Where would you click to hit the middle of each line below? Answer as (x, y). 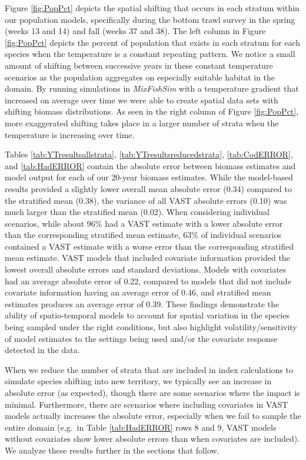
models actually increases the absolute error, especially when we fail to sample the (153, 416)
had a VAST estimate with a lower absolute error (194, 223)
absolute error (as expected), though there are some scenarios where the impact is (152, 392)
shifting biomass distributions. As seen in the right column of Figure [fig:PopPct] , (152, 111)
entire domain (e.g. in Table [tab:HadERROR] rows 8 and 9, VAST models (141, 427)
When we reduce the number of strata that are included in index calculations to (149, 369)
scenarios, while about (45, 223)
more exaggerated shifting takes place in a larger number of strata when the (142, 122)
